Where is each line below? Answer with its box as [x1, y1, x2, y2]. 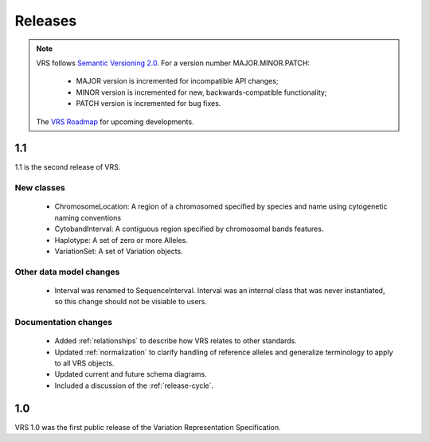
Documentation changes [14, 317, 113, 328]
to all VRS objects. [54, 358, 115, 368]
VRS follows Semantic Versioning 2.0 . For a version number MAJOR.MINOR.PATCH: [36, 58, 311, 68]
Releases [14, 12, 77, 29]
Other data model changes [14, 266, 120, 277]
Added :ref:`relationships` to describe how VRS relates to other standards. [54, 336, 298, 346]
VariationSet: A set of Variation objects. [54, 246, 183, 256]
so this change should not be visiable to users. [54, 297, 207, 307]
